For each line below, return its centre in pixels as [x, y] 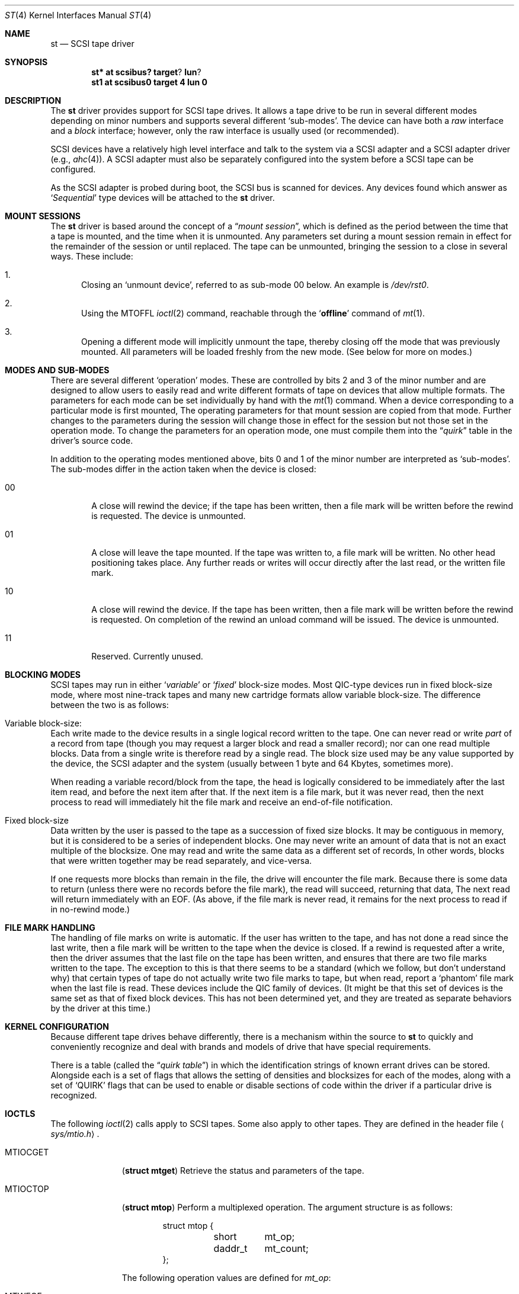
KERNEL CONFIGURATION [57, 1026]
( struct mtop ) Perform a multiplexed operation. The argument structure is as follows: [287, 1207]
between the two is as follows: [110, 705]
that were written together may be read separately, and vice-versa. [181, 861]
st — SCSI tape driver [92, 44]
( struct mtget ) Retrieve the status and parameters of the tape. [243, 1170]
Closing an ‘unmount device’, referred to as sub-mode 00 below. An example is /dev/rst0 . [255, 285]
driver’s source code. [92, 441]
